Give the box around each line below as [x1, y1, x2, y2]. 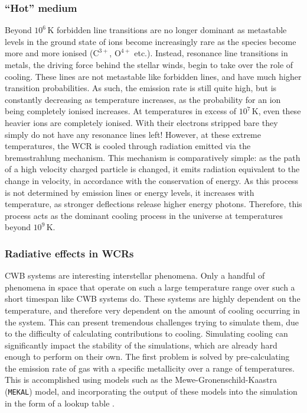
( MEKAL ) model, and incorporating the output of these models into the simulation [5, 385, 298, 398]
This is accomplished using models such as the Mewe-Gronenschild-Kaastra [5, 373, 277, 386]
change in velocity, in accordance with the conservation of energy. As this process [5, 174, 299, 186]
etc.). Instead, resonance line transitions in [134, 47, 288, 59]
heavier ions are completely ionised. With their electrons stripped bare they [5, 116, 278, 128]
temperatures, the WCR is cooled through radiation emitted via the [5, 140, 251, 152]
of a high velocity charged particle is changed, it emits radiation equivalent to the [5, 163, 300, 175]
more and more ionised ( [5, 47, 93, 59]
